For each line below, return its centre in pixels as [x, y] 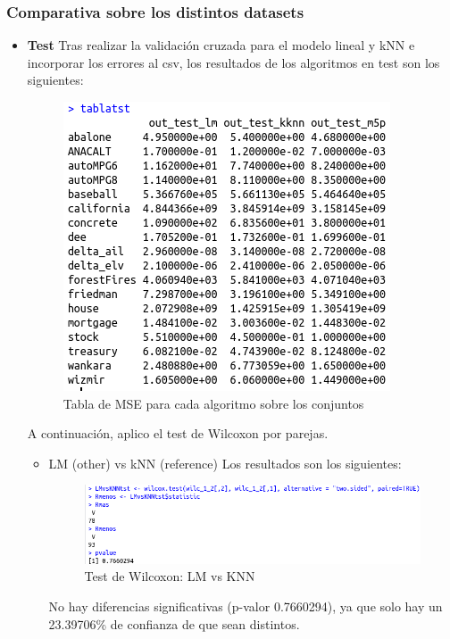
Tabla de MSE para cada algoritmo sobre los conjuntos [213, 403]
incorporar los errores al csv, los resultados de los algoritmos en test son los [233, 62]
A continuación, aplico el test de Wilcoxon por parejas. [178, 433]
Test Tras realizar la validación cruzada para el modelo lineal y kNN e [221, 45]
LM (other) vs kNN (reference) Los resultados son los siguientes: [225, 463]
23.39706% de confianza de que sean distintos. [174, 623]
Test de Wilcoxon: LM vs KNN [170, 576]
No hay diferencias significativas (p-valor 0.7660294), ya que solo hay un [246, 606]
